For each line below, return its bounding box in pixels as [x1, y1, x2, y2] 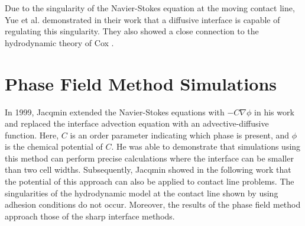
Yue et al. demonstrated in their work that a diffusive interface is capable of [5, 13, 280, 25]
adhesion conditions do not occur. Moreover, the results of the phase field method [5, 198, 301, 211]
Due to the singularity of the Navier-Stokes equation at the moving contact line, [5, 2, 295, 14]
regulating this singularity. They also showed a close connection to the [5, 25, 259, 37]
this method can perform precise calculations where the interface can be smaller [5, 151, 294, 164]
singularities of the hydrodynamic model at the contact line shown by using [5, 186, 278, 199]
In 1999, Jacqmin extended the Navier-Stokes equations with [5, 105, 225, 118]
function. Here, [5, 128, 59, 141]
